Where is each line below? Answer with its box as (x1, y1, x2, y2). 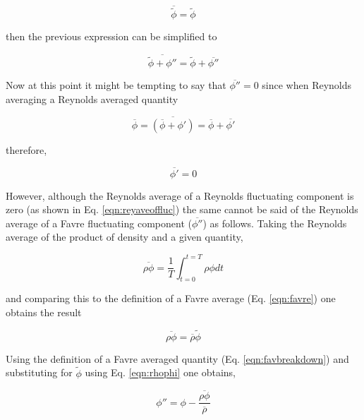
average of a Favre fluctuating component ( (6, 215, 192, 230)
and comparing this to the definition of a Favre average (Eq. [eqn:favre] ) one (6, 291, 336, 306)
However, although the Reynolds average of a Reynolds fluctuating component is (6, 188, 354, 203)
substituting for (6, 365, 73, 380)
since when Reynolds (262, 78, 352, 92)
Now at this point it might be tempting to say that (6, 78, 226, 92)
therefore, (6, 142, 47, 157)
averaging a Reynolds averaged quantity (6, 92, 178, 107)
